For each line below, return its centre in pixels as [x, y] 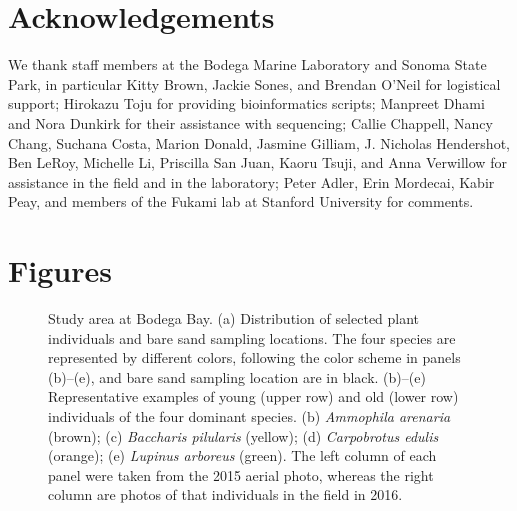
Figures [60, 270]
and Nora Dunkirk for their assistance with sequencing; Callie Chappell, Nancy [250, 122]
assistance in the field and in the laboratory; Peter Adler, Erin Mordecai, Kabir [251, 181]
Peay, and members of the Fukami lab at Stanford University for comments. [241, 201]
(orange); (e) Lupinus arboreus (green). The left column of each [242, 455]
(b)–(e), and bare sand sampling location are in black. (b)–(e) [237, 376]
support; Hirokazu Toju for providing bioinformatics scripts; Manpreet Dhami [246, 103]
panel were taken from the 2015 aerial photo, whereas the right [241, 474]
